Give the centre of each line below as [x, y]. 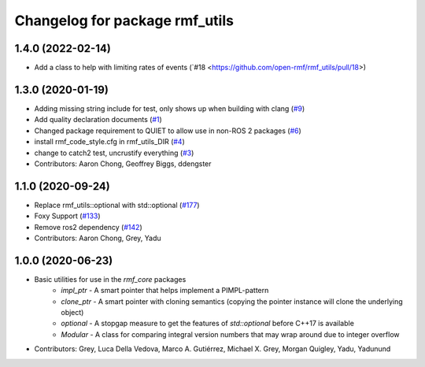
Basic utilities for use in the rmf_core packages [110, 279]
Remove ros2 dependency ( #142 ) [88, 227]
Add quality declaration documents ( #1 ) [98, 120]
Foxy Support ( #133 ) [68, 216]
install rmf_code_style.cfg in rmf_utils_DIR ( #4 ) [109, 142]
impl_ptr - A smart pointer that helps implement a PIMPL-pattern [165, 291]
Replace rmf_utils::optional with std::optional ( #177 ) [117, 205]
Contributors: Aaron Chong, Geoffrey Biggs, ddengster [123, 163]
